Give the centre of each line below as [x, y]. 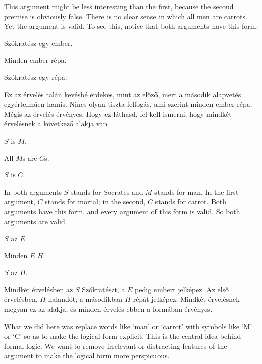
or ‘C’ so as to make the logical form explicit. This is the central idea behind [123, 336]
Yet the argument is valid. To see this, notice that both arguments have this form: [131, 26]
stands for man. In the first [197, 191]
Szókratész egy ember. [38, 43]
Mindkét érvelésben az [39, 289]
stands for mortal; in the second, [95, 201]
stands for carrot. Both [191, 201]
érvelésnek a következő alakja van [56, 124]
